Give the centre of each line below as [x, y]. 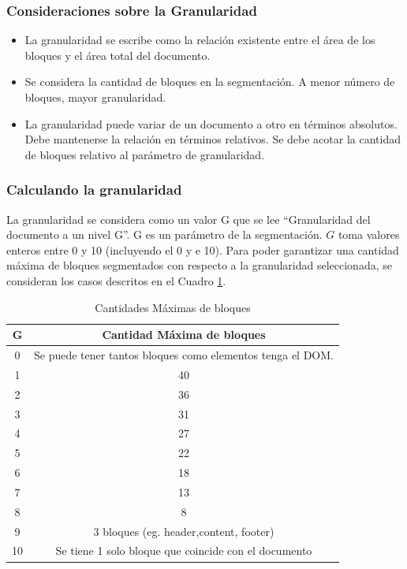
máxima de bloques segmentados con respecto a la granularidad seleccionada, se [199, 265]
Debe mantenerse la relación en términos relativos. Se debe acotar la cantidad [213, 139]
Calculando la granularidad [94, 190]
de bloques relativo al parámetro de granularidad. [145, 154]
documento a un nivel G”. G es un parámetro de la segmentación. [164, 234]
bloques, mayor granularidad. [95, 97]
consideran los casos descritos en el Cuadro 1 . [116, 280]
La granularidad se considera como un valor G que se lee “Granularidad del [189, 219]
